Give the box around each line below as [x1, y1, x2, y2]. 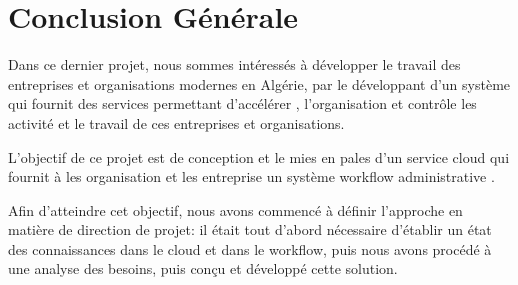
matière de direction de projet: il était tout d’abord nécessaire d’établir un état [8, 219, 492, 240]
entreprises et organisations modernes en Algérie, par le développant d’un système [8, 73, 511, 94]
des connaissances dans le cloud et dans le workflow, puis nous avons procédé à [8, 238, 492, 259]
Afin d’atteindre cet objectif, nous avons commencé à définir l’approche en [8, 199, 463, 220]
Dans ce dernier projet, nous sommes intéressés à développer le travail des [8, 54, 461, 75]
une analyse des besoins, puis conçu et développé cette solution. [8, 258, 398, 279]
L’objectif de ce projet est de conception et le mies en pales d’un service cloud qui [8, 146, 510, 167]
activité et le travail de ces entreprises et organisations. [8, 112, 345, 133]
